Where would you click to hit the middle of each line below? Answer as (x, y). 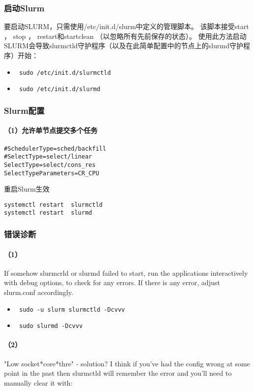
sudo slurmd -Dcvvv (51, 326)
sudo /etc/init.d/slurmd (60, 89)
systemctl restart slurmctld (53, 205)
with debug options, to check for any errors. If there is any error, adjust (112, 282)
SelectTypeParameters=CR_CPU (52, 173)
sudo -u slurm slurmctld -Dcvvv (72, 310)
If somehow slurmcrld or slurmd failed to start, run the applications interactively (126, 273)
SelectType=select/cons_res (50, 165)
